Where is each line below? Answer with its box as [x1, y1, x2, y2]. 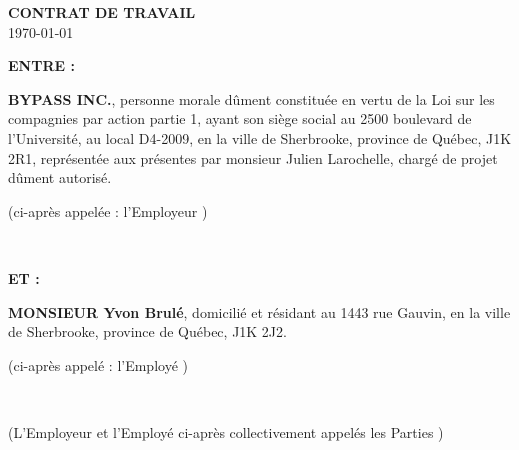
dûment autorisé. [8, 167, 112, 188]
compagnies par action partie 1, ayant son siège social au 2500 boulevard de [8, 108, 472, 129]
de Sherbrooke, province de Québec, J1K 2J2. [8, 321, 287, 342]
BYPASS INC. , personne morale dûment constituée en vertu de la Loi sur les [8, 88, 495, 109]
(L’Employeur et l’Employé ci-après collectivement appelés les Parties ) [8, 421, 444, 442]
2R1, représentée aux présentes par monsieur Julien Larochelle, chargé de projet [8, 147, 498, 168]
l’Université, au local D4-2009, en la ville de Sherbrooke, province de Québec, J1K [8, 127, 512, 148]
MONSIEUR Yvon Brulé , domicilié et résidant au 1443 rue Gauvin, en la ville [8, 301, 511, 322]
